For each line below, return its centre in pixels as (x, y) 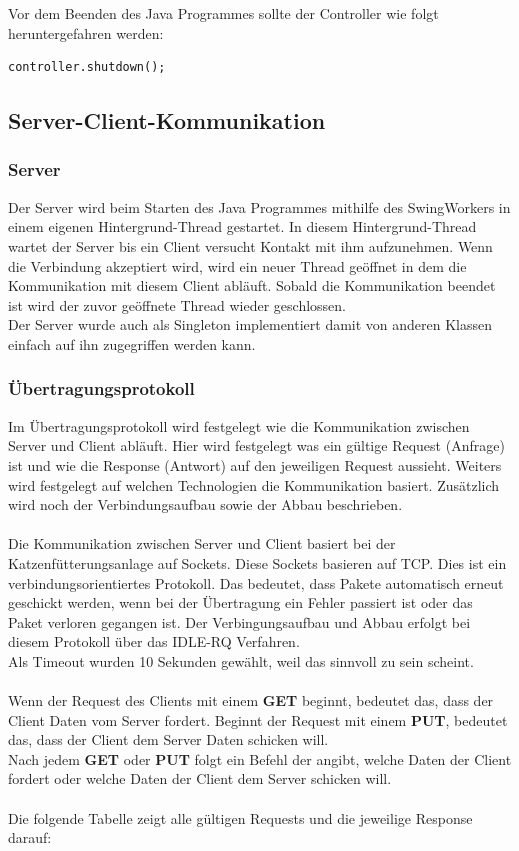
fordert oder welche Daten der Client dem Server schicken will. (200, 778)
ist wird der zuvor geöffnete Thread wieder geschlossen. (177, 304)
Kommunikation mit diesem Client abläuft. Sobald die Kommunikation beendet (252, 285)
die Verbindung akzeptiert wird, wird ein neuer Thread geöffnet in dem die (237, 265)
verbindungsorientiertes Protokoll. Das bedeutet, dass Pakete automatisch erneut (256, 582)
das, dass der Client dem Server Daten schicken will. (168, 739)
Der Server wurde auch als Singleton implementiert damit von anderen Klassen (250, 324)
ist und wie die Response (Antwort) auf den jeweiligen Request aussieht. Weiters (255, 464)
